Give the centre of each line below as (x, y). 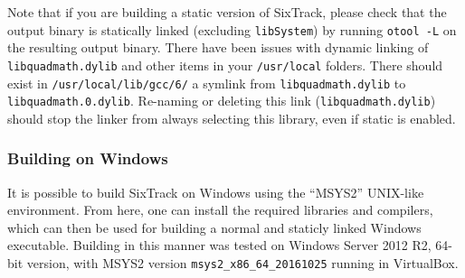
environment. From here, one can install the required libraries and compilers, (220, 210)
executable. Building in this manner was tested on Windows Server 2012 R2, (219, 245)
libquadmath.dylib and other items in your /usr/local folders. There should (225, 65)
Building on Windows (88, 158)
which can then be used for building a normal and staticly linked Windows (214, 227)
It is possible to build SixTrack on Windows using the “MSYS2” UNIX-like (216, 192)
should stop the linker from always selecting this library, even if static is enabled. (232, 118)
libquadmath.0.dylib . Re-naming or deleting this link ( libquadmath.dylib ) (222, 101)
